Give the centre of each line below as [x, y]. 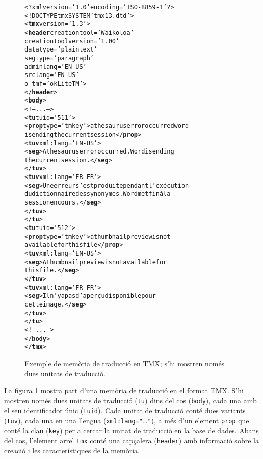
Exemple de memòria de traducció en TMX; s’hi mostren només [125, 363]
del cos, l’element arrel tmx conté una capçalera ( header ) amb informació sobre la [131, 440]
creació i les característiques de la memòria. [72, 450]
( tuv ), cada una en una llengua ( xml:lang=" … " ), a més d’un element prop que [127, 420]
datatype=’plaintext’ [61, 50]
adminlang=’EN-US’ [56, 67]
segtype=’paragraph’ [59, 58]
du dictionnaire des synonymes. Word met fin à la [98, 194]
